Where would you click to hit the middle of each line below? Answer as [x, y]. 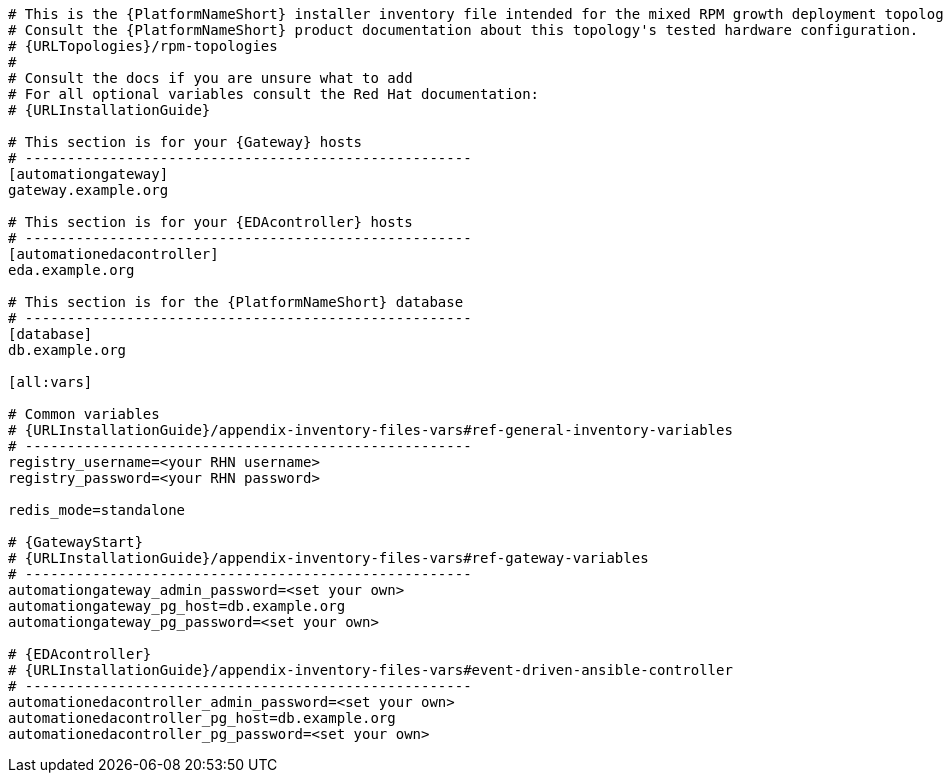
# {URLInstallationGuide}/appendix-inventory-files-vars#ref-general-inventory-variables [370, 430]
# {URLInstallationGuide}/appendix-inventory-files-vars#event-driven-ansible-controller [370, 670]
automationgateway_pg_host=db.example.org [177, 606]
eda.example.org [71, 270]
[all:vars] [50, 382]
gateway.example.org [88, 190]
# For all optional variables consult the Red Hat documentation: [274, 94]
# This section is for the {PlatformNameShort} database [236, 302]
